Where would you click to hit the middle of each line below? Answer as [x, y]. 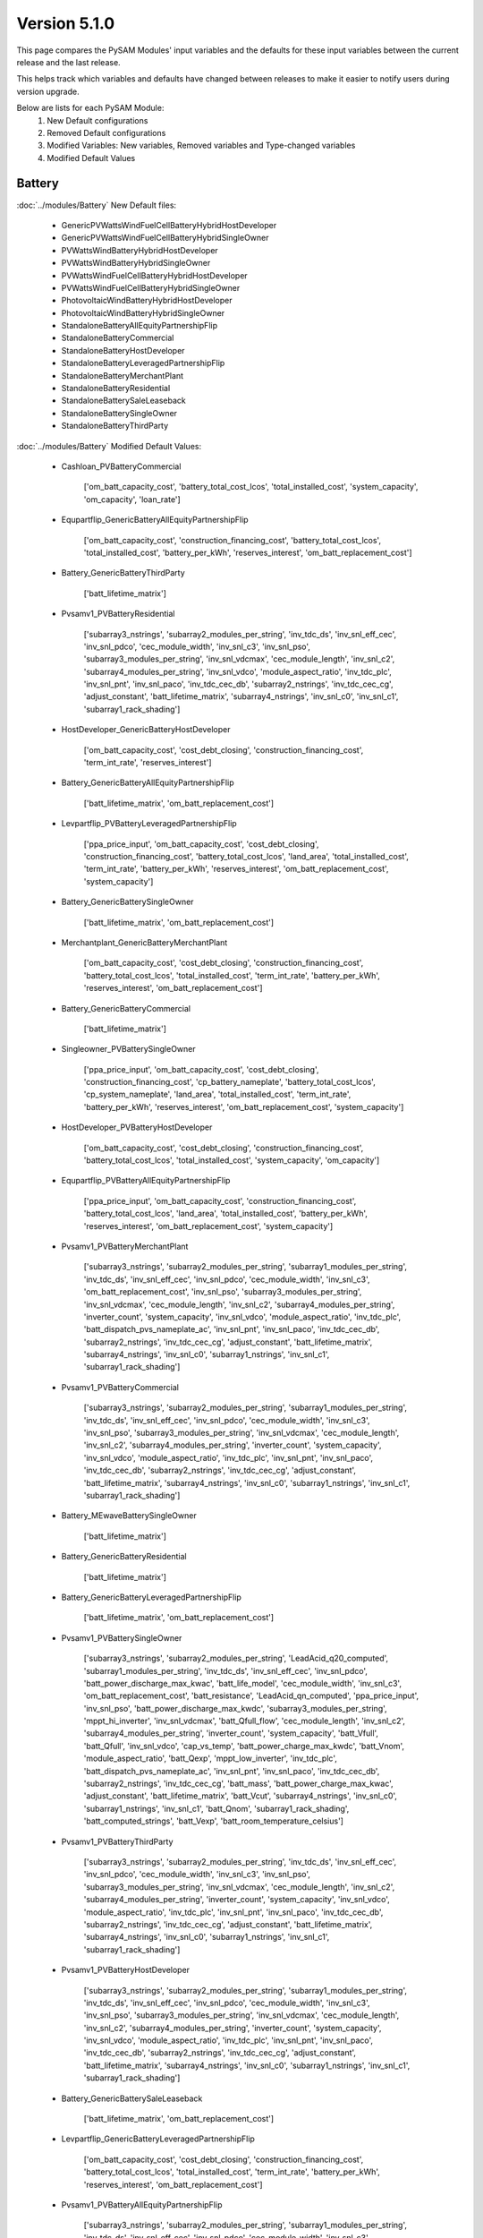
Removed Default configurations [106, 132]
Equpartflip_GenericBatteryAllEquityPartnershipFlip [155, 520]
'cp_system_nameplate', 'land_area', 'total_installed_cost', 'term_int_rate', [217, 1094]
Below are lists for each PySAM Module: [90, 108]
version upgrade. [48, 91]
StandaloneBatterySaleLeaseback [124, 401]
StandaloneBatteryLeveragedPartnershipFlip [143, 363]
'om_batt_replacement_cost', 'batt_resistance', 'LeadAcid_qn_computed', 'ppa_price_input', [251, 1696]
